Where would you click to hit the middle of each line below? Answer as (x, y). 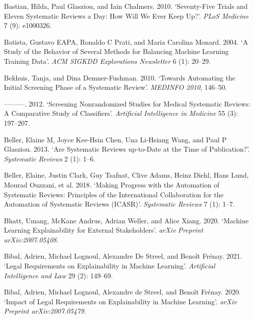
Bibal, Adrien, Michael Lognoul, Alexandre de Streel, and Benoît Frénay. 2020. (122, 292)
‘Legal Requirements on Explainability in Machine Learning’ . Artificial (110, 266)
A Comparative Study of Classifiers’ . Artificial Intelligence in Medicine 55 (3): (121, 113)
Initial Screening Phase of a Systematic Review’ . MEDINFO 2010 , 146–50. (115, 87)
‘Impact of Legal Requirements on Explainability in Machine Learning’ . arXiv (120, 301)
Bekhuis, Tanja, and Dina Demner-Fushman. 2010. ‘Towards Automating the (120, 77)
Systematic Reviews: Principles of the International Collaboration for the (114, 194)
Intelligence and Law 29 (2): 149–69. (59, 275)
